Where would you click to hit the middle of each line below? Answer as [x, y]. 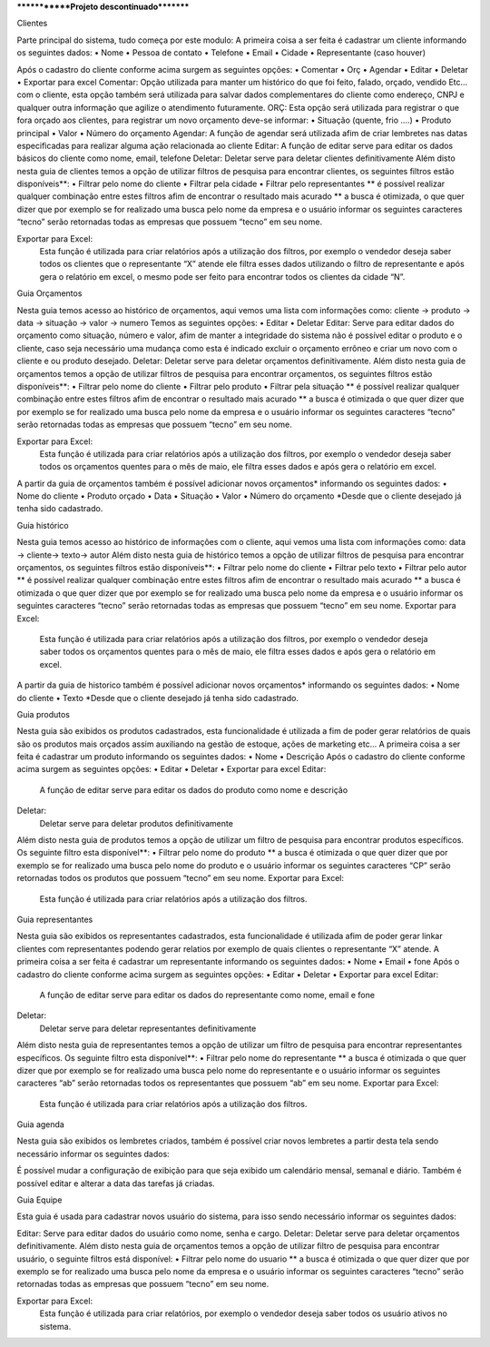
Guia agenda [41, 1124]
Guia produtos [43, 714]
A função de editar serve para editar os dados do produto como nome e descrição [194, 789]
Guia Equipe [39, 1200]
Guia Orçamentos [49, 293]
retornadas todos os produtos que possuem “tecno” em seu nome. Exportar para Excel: [181, 878]
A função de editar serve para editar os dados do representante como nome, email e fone [207, 995]
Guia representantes [55, 919]
